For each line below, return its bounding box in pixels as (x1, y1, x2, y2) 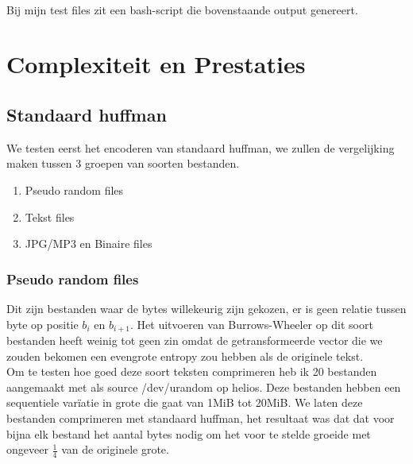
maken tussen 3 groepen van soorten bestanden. (6, 155, 240, 172)
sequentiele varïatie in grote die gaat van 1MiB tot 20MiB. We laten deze (6, 394, 363, 411)
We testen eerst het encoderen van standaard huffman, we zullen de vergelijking (6, 139, 395, 156)
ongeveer (6, 441, 48, 458)
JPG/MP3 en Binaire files (25, 235, 152, 252)
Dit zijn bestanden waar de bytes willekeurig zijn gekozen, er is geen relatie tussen (6, 300, 407, 316)
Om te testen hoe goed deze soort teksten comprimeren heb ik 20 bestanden (6, 363, 377, 380)
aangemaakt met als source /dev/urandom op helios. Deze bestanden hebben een (6, 378, 401, 395)
